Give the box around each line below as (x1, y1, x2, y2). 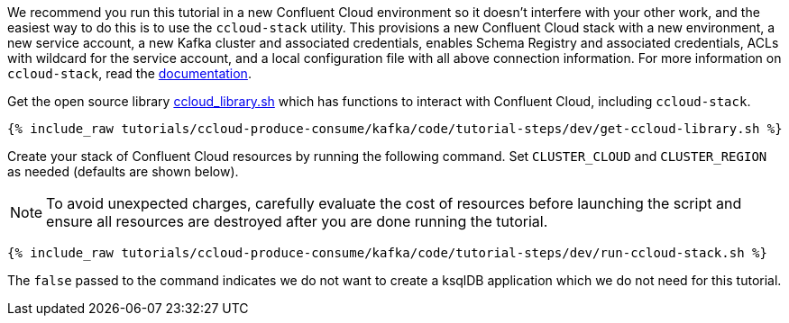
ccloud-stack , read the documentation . (7, 66, 252, 81)
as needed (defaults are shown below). (7, 164, 239, 179)
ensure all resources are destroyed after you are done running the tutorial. (46, 212, 548, 230)
